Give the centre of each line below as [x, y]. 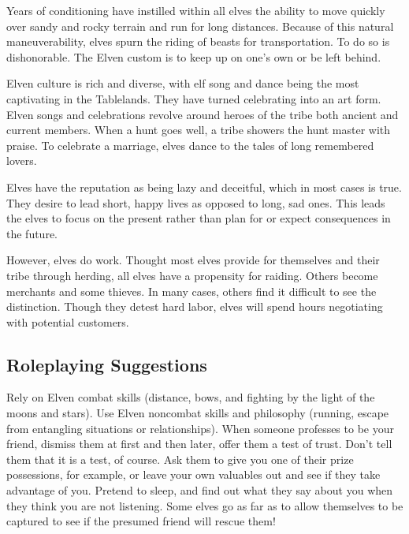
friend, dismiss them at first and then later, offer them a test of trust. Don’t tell [199, 444]
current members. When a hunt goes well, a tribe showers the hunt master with [199, 130]
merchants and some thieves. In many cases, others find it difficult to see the [191, 291]
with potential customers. [68, 321]
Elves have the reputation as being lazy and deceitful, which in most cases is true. [204, 187]
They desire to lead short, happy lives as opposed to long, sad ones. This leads [196, 202]
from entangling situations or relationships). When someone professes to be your [200, 428]
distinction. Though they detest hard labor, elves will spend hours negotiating [195, 306]
